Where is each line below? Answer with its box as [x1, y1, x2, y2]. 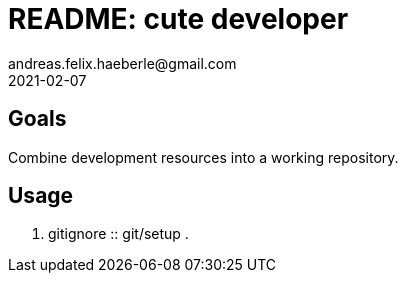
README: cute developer [8, 2, 349, 36]
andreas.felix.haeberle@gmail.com [8, 54, 237, 72]
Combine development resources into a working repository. [8, 148, 399, 166]
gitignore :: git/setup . [48, 225, 189, 243]
